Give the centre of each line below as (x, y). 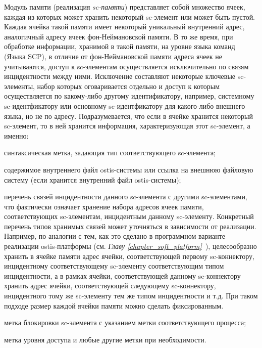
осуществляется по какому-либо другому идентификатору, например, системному (129, 96)
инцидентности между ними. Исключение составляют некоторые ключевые (120, 76)
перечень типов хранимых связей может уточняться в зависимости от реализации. (130, 226)
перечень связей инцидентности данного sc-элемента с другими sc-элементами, (126, 197)
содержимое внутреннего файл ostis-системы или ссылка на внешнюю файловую (129, 169)
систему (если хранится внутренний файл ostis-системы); (93, 179)
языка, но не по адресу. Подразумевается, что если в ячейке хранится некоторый (128, 116)
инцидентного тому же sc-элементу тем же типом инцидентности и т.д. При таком (131, 296)
